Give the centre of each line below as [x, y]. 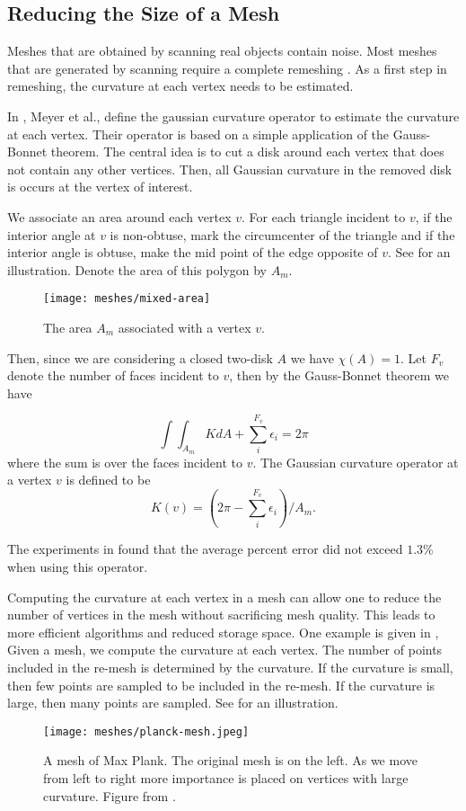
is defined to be [108, 480]
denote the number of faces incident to [113, 375]
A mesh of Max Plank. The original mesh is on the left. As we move [230, 760]
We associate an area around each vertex [119, 216]
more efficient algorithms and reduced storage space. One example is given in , [223, 632]
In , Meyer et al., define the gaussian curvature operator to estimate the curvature [233, 116]
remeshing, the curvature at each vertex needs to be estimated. [180, 86]
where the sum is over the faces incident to [125, 462]
